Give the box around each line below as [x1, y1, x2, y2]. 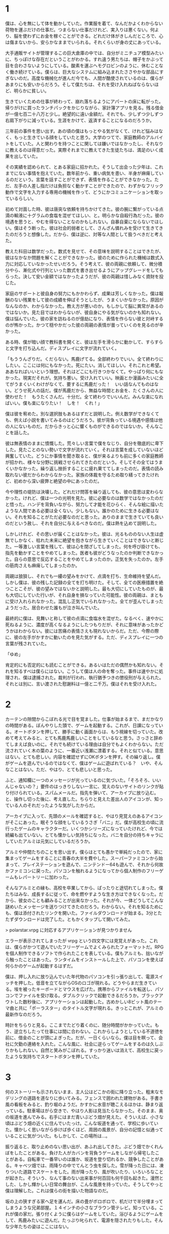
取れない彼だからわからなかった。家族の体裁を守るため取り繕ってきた [5, 471, 150, 477]
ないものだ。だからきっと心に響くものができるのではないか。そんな [18, 423, 159, 429]
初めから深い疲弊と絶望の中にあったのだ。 [14, 478, 102, 484]
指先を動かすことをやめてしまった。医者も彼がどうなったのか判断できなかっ [5, 550, 164, 556]
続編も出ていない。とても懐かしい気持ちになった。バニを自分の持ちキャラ [5, 832, 159, 838]
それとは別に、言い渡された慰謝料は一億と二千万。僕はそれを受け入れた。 [5, 680, 159, 687]
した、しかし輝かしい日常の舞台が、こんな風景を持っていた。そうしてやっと [5, 1181, 163, 1187]
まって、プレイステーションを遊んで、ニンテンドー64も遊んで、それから [5, 861, 155, 867]
